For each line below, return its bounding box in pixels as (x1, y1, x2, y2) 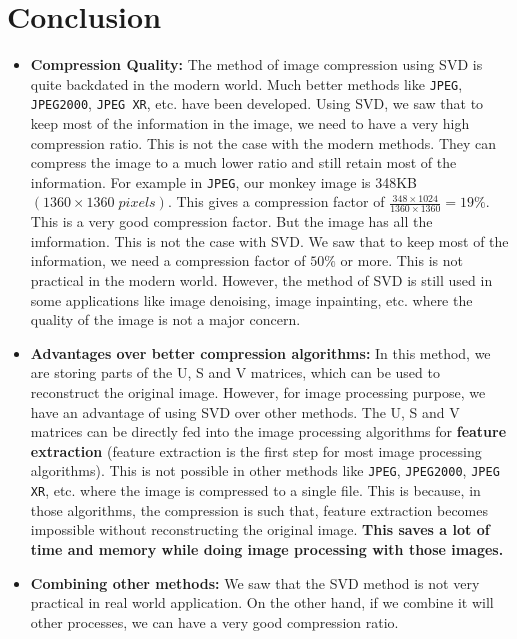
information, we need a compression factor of (30, 250, 306, 271)
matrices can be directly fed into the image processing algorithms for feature (30, 421, 507, 442)
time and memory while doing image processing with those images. (30, 538, 504, 559)
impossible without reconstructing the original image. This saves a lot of (30, 519, 490, 540)
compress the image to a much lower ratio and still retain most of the (30, 152, 457, 173)
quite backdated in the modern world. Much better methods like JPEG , (30, 73, 463, 94)
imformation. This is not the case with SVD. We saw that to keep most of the (30, 230, 509, 251)
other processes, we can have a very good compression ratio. (30, 611, 399, 632)
